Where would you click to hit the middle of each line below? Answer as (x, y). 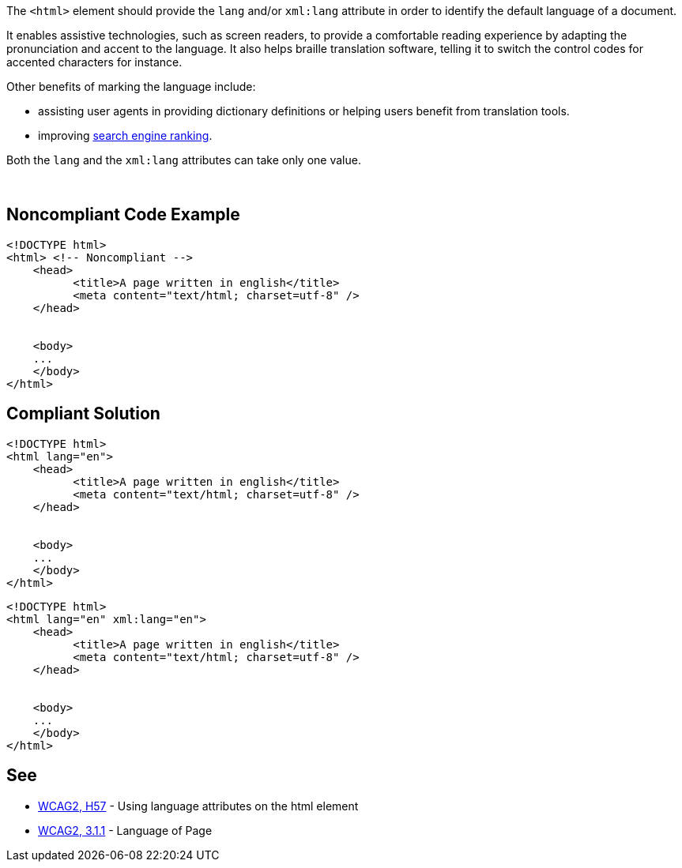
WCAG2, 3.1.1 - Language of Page (125, 830)
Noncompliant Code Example (123, 215)
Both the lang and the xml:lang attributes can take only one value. (184, 160)
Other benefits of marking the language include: (131, 86)
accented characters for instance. (94, 62)
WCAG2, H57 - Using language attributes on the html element (198, 806)
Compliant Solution (83, 414)
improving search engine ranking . (125, 135)
